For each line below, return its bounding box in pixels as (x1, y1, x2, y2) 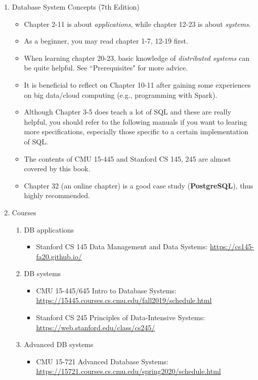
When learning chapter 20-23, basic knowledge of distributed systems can (24, 52, 249, 63)
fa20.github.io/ (36, 251, 82, 261)
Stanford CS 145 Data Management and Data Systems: (36, 241, 208, 252)
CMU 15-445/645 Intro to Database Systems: (36, 285, 177, 295)
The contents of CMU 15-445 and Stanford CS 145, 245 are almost (24, 153, 231, 164)
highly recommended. (24, 190, 90, 201)
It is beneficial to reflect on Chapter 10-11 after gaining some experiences (24, 79, 251, 90)
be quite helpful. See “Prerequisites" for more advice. (24, 62, 188, 73)
